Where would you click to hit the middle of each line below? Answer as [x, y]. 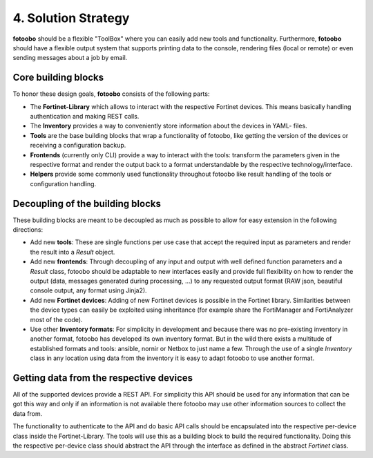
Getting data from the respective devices [103, 378]
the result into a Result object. [73, 252]
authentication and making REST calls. [85, 117]
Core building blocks [58, 78]
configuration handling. [63, 183]
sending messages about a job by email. [70, 58]
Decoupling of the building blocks [87, 203]
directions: [28, 230]
